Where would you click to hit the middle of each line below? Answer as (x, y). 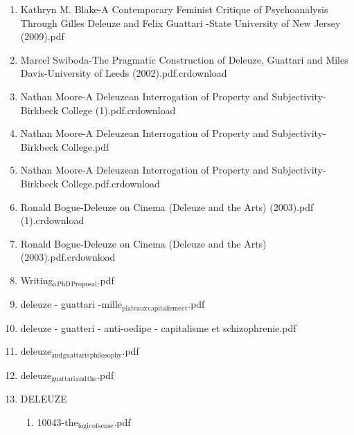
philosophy (106, 355)
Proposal (84, 285)
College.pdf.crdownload (110, 183)
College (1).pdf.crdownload (118, 110)
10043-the (57, 422)
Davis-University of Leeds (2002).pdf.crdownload (124, 73)
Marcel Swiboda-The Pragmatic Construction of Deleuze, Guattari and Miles (184, 59)
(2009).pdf (42, 36)
